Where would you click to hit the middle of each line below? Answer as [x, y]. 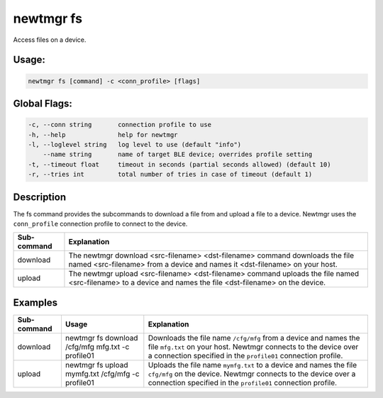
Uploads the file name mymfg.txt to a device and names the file [252, 365]
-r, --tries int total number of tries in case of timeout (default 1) [170, 175]
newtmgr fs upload [96, 365]
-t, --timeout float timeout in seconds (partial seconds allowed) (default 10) [179, 164]
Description [40, 197]
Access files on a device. [50, 40]
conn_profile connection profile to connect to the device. [100, 223]
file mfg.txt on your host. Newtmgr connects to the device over [253, 346]
